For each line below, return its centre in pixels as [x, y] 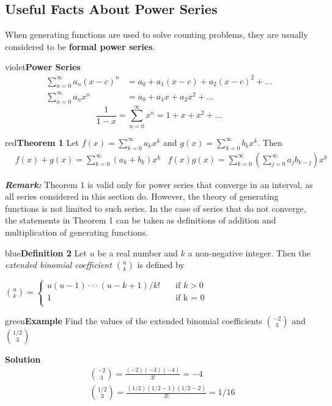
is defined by [161, 265]
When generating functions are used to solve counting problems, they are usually [157, 34]
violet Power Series [43, 67]
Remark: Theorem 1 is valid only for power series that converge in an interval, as [159, 184]
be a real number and [138, 252]
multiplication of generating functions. [76, 232]
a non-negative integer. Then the [249, 252]
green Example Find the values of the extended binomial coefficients [134, 320]
